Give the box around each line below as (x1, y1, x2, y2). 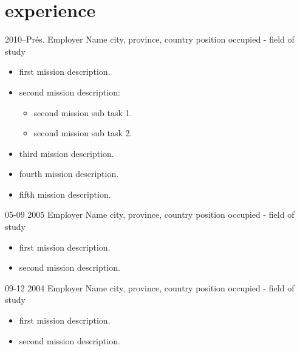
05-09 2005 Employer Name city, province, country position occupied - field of (5, 208, 295, 221)
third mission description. (19, 147, 114, 159)
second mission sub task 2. (33, 127, 132, 139)
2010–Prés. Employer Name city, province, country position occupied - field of (5, 33, 295, 46)
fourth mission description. (19, 167, 119, 180)
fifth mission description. (19, 187, 111, 200)
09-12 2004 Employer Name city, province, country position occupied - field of (5, 281, 295, 294)
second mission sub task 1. (33, 106, 132, 119)
